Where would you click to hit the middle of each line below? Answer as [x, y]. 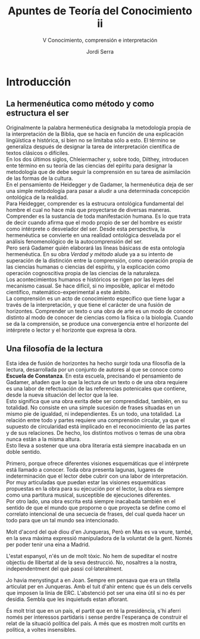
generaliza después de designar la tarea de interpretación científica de [93, 146]
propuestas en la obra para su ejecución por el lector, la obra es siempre [95, 488]
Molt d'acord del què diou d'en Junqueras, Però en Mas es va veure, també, [99, 532]
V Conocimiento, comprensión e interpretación [100, 40]
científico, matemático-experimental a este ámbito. [68, 292]
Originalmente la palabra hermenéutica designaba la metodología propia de [99, 127]
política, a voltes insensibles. [41, 629]
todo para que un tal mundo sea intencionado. [63, 520]
